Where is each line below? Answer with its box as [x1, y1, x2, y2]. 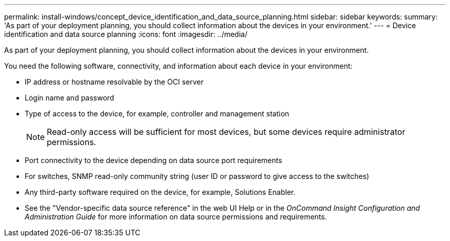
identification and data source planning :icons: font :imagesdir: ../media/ [4, 30, 248, 38]
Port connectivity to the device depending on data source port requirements [25, 156, 283, 165]
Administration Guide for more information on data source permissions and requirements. [25, 212, 327, 221]
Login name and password [25, 93, 115, 102]
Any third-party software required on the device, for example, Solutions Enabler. [25, 188, 296, 196]
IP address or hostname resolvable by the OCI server [25, 77, 204, 86]
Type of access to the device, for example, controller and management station [25, 109, 289, 118]
